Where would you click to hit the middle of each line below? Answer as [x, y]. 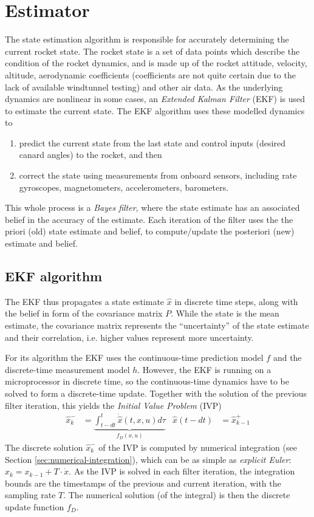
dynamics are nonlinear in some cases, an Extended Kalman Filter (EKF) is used [155, 99]
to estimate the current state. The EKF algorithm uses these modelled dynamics [155, 110]
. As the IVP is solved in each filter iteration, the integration [182, 471]
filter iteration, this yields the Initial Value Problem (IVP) [113, 405]
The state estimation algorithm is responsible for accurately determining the [147, 39]
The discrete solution [44, 447]
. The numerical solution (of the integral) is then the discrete [177, 495]
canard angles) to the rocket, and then [90, 155]
